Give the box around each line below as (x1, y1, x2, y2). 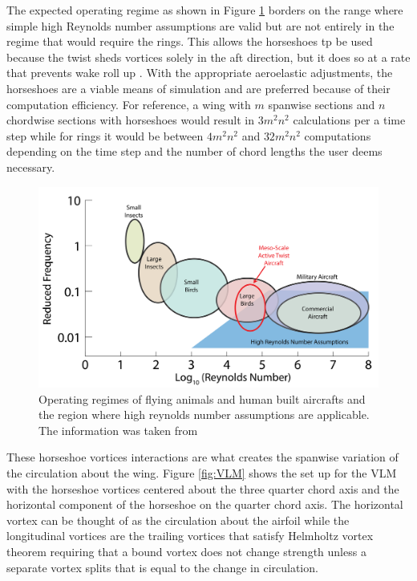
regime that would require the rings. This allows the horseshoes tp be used (6, 33, 373, 50)
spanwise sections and (268, 95, 375, 112)
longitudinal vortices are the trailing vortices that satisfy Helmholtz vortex (6, 527, 374, 544)
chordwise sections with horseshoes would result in (6, 112, 255, 128)
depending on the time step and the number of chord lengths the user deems (6, 143, 383, 160)
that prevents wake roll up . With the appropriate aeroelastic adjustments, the (6, 64, 393, 81)
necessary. (6, 158, 55, 175)
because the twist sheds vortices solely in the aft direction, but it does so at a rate (6, 48, 411, 65)
